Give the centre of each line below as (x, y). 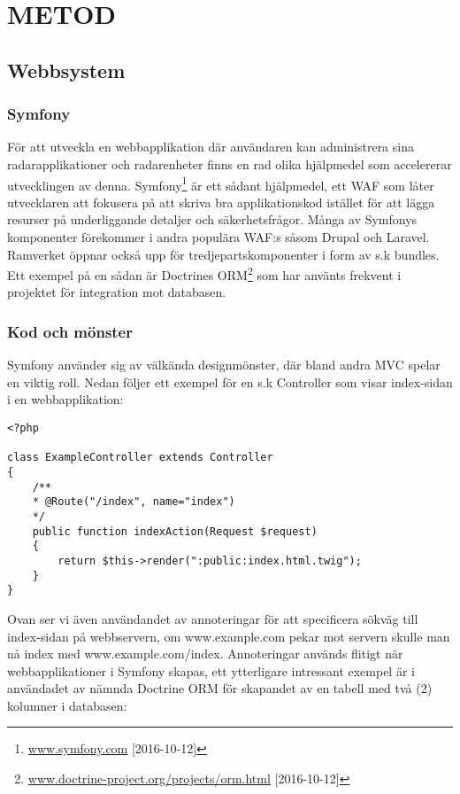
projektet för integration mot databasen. (117, 292)
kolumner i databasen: (67, 705)
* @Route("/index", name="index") (134, 502)
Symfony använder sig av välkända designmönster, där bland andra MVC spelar (224, 365)
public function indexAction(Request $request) (175, 531)
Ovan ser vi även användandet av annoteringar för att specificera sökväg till (213, 618)
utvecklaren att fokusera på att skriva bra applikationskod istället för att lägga (221, 202)
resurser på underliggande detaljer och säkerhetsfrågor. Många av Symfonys (212, 219)
